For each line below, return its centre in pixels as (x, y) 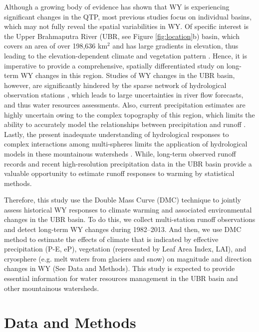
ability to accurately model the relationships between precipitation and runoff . (125, 124)
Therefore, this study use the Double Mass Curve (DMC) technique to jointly (123, 200)
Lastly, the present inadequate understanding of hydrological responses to (117, 134)
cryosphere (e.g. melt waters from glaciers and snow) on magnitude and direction (128, 258)
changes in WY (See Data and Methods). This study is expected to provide (120, 268)
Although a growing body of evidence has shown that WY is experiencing (117, 6)
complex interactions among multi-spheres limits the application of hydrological (126, 144)
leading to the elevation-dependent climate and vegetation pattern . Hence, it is (126, 55)
